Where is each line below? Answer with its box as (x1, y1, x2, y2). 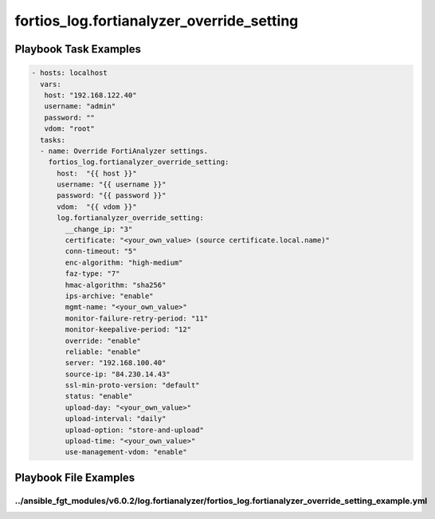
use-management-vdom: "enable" (65, 447, 187, 457)
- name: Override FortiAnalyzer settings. (40, 146, 209, 155)
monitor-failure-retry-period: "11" (65, 313, 209, 323)
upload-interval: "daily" (65, 415, 167, 423)
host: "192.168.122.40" (44, 90, 137, 100)
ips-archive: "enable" (65, 291, 155, 301)
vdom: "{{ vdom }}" (57, 202, 137, 211)
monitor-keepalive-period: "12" (65, 325, 191, 334)
